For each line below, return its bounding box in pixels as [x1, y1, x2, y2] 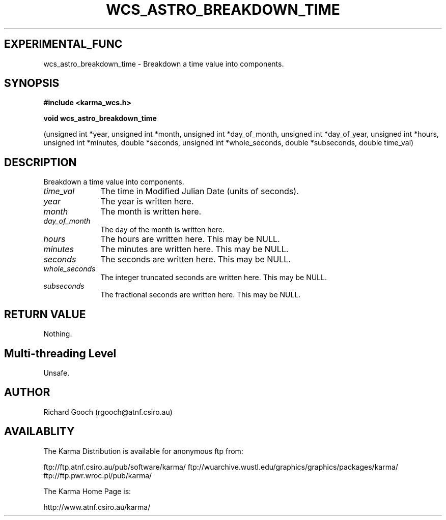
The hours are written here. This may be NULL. [100, 234, 280, 244]
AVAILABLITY [4, 425, 75, 438]
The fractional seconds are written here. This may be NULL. [100, 290, 301, 299]
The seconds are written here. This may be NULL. [100, 254, 291, 265]
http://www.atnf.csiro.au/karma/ [43, 502, 151, 511]
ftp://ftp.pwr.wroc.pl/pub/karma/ [43, 471, 152, 480]
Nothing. [43, 329, 72, 339]
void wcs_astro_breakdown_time [43, 114, 157, 123]
